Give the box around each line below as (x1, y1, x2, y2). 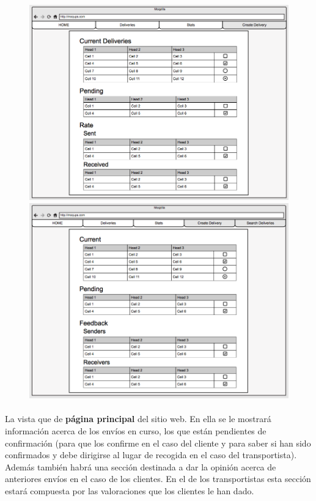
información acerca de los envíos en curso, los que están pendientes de (5, 425, 266, 437)
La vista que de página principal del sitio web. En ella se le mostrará (5, 412, 271, 425)
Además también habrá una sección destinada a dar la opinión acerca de (5, 460, 276, 473)
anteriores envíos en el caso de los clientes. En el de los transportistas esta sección (5, 472, 311, 485)
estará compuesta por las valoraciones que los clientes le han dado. (5, 484, 254, 497)
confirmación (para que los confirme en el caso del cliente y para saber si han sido (5, 436, 311, 449)
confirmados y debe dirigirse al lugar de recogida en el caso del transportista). (5, 448, 297, 461)
